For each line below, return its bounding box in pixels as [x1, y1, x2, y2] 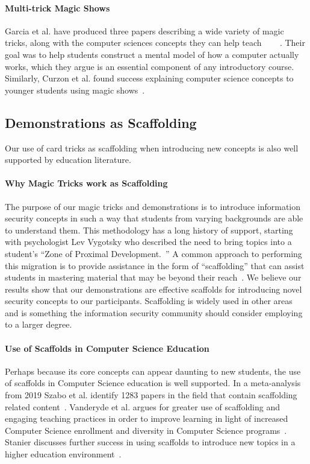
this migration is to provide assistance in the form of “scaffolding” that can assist [5, 259, 305, 272]
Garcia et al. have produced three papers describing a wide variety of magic [5, 24, 284, 37]
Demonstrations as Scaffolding [5, 113, 197, 132]
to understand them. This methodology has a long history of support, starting [5, 223, 293, 236]
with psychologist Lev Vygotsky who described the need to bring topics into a [5, 235, 292, 248]
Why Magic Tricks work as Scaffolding [5, 177, 168, 189]
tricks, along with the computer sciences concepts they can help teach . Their [5, 36, 305, 49]
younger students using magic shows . [5, 83, 145, 96]
